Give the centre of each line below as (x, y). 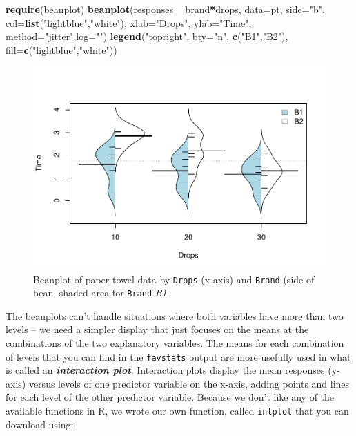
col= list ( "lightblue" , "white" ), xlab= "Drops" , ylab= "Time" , (129, 22)
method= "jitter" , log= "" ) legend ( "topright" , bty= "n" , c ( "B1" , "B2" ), (147, 36)
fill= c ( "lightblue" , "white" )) (61, 49)
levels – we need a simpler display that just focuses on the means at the (157, 329)
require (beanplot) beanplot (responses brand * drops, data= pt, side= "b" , (165, 9)
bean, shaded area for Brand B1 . (101, 293)
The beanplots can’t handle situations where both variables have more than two (175, 315)
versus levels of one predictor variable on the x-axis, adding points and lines (189, 383)
